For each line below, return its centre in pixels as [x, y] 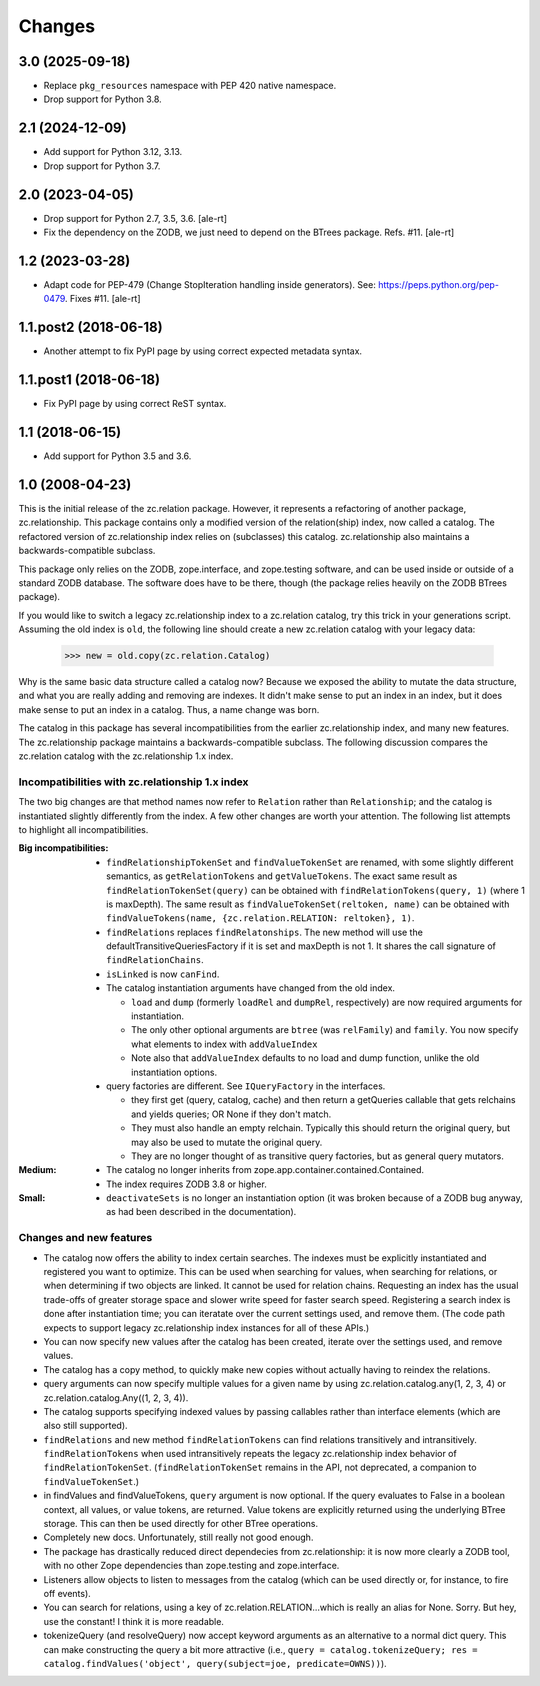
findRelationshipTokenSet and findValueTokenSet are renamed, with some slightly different [310, 862]
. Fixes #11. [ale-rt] [103, 299]
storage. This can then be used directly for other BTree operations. [181, 1524]
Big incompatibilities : [63, 848]
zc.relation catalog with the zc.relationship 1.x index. [126, 756]
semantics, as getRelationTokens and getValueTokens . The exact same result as [282, 876]
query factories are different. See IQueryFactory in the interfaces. [246, 1086]
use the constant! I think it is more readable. [134, 1621]
